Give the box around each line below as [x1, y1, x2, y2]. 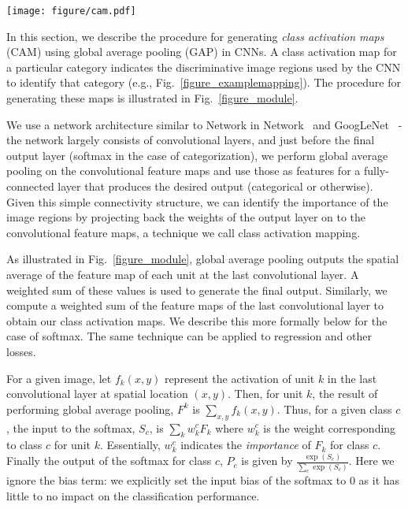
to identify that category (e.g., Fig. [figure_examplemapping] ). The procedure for [6, 74, 401, 91]
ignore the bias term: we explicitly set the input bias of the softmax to [6, 472, 347, 489]
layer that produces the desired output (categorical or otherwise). [57, 178, 373, 194]
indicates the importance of [180, 437, 311, 453]
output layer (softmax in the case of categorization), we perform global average [6, 147, 388, 163]
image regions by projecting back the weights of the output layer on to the [6, 209, 366, 225]
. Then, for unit [228, 385, 303, 402]
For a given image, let [6, 370, 112, 386]
